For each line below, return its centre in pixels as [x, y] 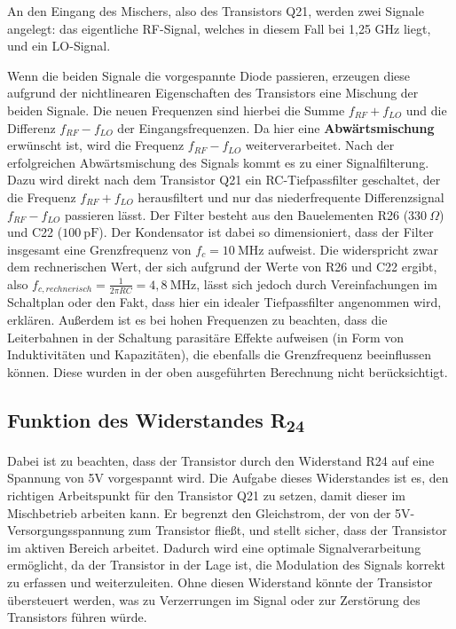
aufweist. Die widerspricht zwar [353, 249]
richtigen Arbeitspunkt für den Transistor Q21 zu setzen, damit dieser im [207, 495]
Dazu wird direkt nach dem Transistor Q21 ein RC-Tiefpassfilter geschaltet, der [224, 180]
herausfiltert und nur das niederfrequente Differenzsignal [291, 197]
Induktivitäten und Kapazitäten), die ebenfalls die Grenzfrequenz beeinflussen [220, 354]
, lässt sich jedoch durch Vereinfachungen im [317, 283]
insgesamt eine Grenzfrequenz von [99, 249]
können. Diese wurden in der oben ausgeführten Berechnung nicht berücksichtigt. [228, 371]
